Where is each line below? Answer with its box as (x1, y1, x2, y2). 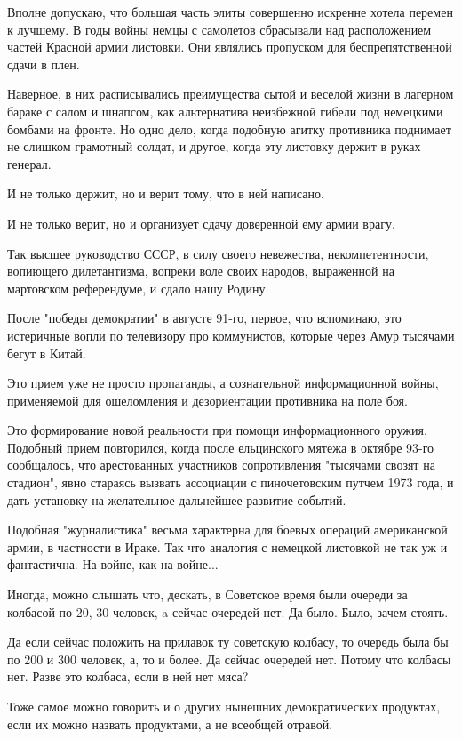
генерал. (7, 154, 52, 173)
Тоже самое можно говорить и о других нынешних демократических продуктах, (7, 697, 441, 715)
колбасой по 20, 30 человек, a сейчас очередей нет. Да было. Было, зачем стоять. (7, 602, 449, 621)
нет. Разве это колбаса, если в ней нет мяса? (7, 667, 249, 686)
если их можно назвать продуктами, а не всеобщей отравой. (7, 714, 333, 733)
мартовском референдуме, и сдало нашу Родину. (7, 278, 269, 297)
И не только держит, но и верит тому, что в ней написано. (7, 184, 324, 203)
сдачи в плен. (7, 54, 80, 73)
